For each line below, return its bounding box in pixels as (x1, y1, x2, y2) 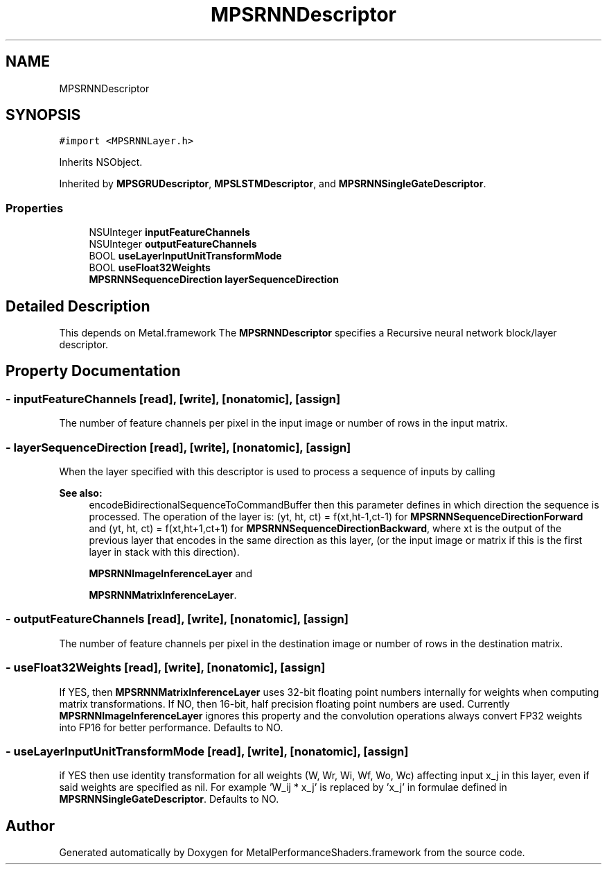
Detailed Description (6, 297, 150, 315)
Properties (6, 201, 64, 215)
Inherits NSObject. (59, 156, 143, 169)
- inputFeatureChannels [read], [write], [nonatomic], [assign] (6, 391, 341, 406)
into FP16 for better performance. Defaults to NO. (59, 721, 283, 733)
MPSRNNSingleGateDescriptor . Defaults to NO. (59, 793, 279, 805)
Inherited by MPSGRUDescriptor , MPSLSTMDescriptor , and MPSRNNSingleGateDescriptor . (59, 178, 486, 190)
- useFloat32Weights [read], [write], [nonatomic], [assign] (6, 660, 326, 675)
